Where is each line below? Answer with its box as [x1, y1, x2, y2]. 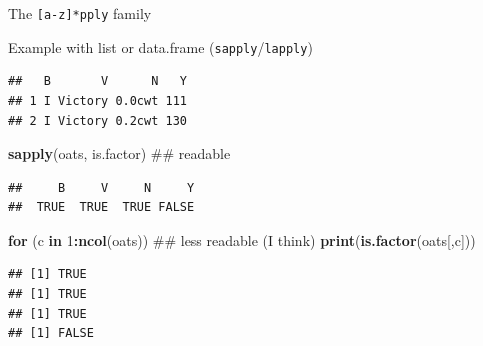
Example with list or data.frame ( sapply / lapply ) [8, 36, 313, 57]
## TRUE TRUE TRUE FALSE [8, 200, 195, 215]
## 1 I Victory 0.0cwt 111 [8, 93, 187, 108]
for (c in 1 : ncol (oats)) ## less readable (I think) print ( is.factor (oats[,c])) [8, 229, 476, 250]
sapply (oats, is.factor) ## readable [8, 143, 231, 164]
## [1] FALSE [8, 326, 94, 341]
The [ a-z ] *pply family [8, 3, 152, 23]
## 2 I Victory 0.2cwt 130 [8, 113, 187, 128]
